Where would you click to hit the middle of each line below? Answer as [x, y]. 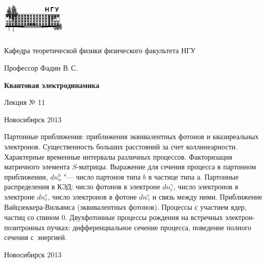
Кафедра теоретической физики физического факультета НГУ [100, 50]
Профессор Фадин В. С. [41, 68]
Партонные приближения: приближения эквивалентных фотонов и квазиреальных [131, 136]
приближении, [26, 176]
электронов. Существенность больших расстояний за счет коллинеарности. [121, 146]
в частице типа [171, 176]
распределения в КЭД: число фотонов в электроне [82, 187]
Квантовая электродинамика [52, 85]
